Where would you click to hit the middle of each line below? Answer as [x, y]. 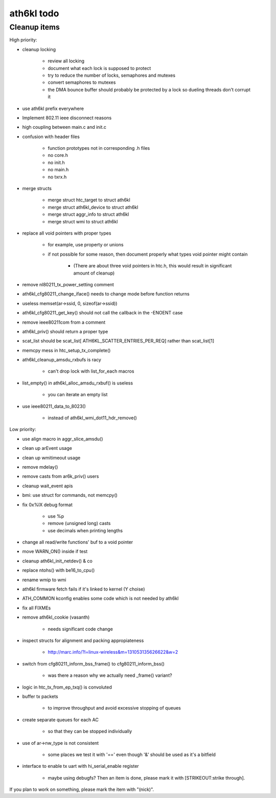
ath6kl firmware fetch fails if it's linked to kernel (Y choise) [84, 589]
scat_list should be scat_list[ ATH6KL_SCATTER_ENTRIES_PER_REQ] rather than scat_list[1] [118, 341]
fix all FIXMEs [37, 608]
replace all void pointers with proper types [67, 233]
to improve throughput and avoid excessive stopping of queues [114, 708]
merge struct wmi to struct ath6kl [83, 221]
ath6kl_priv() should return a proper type [65, 331]
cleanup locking [39, 49]
